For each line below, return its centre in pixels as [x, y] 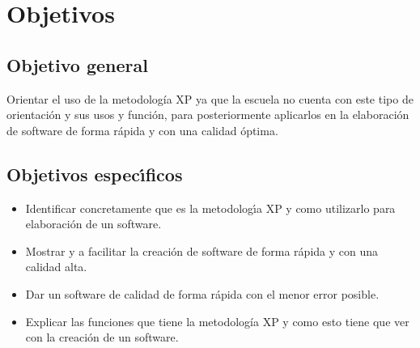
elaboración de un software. [93, 224]
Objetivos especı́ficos [95, 174]
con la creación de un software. [102, 337]
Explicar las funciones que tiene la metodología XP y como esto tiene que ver [217, 321]
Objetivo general [77, 64]
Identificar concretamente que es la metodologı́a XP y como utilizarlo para [210, 208]
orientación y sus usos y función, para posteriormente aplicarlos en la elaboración [208, 115]
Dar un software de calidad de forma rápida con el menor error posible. [202, 293]
